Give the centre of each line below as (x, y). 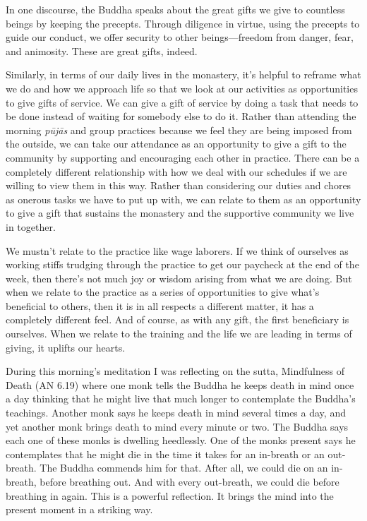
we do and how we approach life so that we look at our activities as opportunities (182, 88)
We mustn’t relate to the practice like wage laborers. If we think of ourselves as (177, 250)
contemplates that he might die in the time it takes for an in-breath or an (165, 454)
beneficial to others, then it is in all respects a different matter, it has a (160, 305)
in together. (31, 226)
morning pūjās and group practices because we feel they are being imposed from (179, 130)
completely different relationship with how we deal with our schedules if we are (176, 171)
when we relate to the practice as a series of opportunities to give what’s (163, 292)
